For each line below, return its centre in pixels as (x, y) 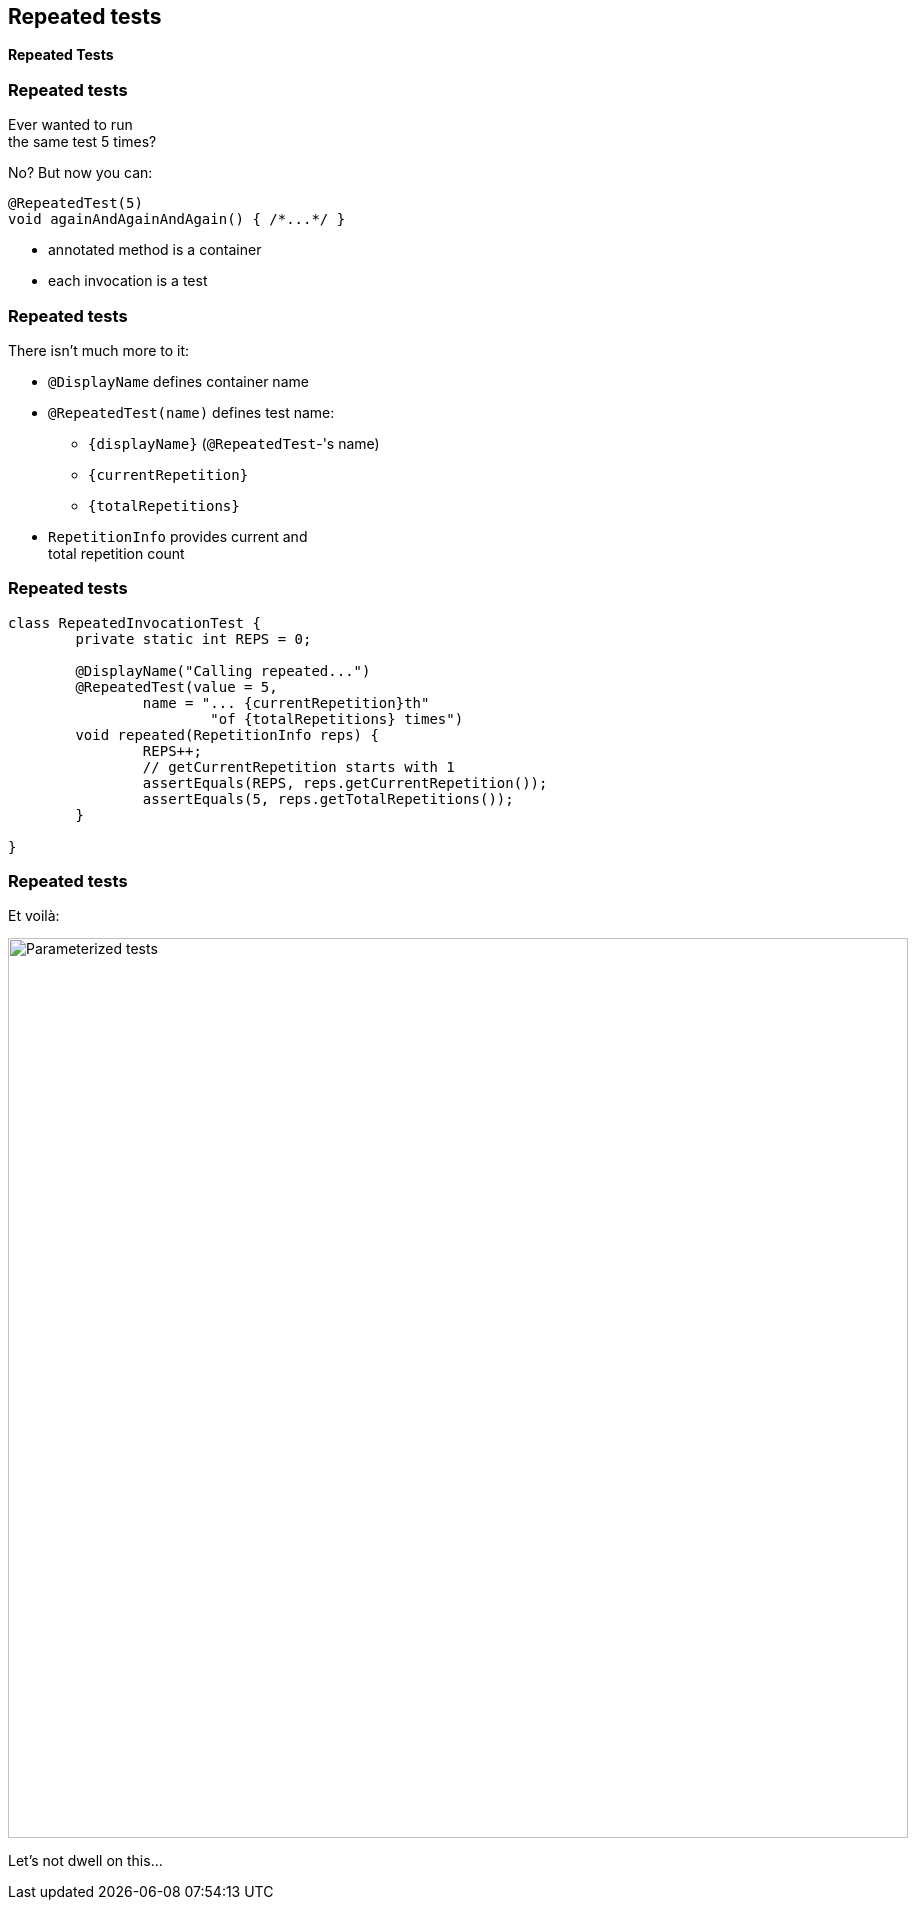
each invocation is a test (128, 281)
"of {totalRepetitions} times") (337, 718)
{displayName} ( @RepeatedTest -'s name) (234, 443)
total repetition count (116, 553)
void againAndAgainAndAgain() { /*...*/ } (177, 219)
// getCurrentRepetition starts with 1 (298, 766)
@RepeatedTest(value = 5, (176, 686)
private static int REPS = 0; (193, 638)
